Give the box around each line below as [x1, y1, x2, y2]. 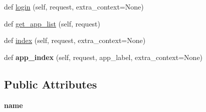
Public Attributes [4, 76, 97, 91]
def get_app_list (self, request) [4, 18, 101, 28]
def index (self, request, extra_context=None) [4, 35, 146, 45]
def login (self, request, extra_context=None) [4, 1, 144, 11]
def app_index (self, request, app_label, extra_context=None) [4, 51, 203, 62]
